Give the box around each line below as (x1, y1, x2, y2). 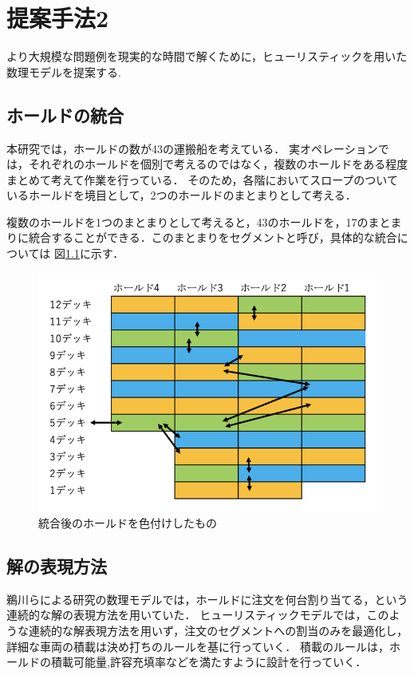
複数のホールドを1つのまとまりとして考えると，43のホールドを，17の (6, 213, 369, 230)
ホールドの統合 (6, 102, 124, 127)
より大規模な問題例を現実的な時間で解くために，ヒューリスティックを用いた (6, 48, 408, 65)
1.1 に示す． (65, 245, 124, 262)
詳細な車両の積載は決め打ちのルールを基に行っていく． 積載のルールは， (6, 637, 389, 654)
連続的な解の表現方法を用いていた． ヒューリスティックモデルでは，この (6, 606, 389, 623)
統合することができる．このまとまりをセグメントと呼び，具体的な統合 (28, 229, 397, 246)
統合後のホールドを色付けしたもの (38, 515, 217, 531)
